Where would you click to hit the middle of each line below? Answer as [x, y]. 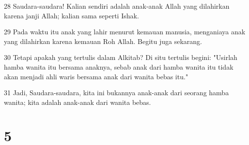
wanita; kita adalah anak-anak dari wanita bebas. [78, 102]
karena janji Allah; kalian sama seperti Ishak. [71, 15]
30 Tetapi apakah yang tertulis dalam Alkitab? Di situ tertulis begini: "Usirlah [121, 57]
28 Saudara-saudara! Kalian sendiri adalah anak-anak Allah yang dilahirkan [117, 6]
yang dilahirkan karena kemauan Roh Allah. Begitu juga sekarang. [103, 41]
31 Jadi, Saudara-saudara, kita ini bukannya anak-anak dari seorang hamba [117, 93]
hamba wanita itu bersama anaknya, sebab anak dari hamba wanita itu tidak [119, 66]
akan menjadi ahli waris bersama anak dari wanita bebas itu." [96, 76]
